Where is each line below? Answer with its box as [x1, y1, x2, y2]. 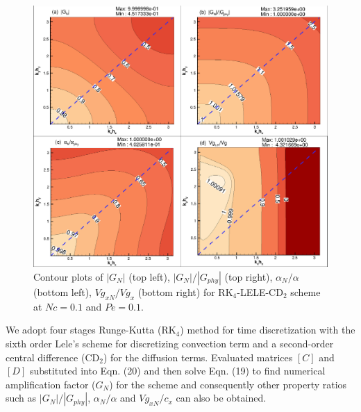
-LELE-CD [237, 284, 283, 299]
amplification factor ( [6, 377, 96, 391]
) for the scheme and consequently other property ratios [109, 377, 347, 391]
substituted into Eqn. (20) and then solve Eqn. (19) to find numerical [29, 363, 326, 378]
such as [6, 390, 37, 405]
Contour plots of [33, 269, 103, 283]
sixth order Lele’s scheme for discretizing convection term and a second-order [6, 336, 334, 350]
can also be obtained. [176, 390, 267, 405]
